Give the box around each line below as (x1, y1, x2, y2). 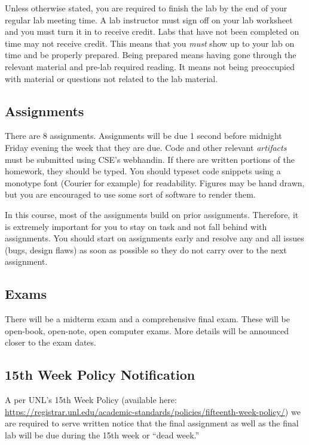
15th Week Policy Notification (5, 365, 195, 384)
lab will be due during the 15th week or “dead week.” (5, 428, 200, 441)
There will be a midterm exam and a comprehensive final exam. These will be (5, 313, 290, 325)
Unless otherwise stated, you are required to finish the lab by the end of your (5, 2, 287, 14)
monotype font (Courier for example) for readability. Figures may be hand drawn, (5, 176, 305, 189)
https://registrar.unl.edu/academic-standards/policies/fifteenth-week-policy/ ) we (5, 405, 301, 417)
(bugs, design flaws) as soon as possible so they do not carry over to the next (5, 243, 287, 256)
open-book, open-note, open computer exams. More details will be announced (5, 324, 289, 337)
